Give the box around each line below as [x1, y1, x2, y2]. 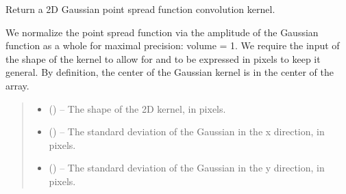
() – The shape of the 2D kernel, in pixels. [49, 101, 226, 115]
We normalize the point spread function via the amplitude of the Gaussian [5, 25, 319, 39]
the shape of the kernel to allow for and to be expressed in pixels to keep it [5, 51, 321, 66]
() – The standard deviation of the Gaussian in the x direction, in [49, 124, 325, 139]
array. [5, 78, 29, 92]
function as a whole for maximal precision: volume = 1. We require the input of [5, 38, 340, 53]
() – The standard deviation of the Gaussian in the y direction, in [49, 161, 325, 175]
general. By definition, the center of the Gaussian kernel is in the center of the [5, 65, 334, 79]
